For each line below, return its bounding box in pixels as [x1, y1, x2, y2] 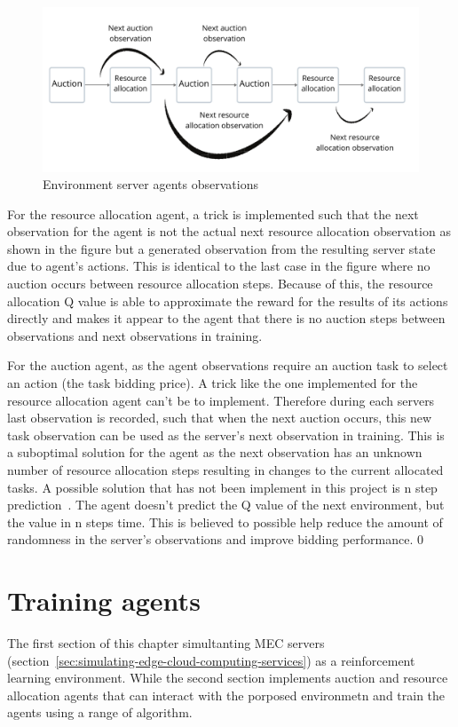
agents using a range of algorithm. [7, 703, 193, 722]
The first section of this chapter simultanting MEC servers [7, 634, 325, 652]
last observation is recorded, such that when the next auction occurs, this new [7, 408, 432, 427]
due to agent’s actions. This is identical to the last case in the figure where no [7, 257, 430, 275]
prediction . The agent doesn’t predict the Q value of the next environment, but [7, 495, 445, 514]
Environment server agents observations [43, 175, 258, 194]
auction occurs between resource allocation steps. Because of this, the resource [7, 274, 433, 293]
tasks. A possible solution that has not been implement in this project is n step [7, 478, 438, 496]
